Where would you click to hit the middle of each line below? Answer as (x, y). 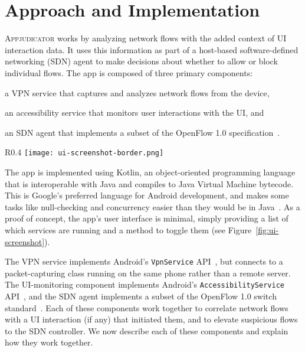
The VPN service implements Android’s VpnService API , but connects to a (144, 261)
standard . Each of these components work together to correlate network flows (147, 307)
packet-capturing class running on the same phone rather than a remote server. (148, 273)
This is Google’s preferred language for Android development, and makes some (147, 195)
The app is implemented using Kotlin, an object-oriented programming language (150, 172)
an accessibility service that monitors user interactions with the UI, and (135, 113)
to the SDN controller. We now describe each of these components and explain (147, 330)
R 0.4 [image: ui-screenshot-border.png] (84, 152)
